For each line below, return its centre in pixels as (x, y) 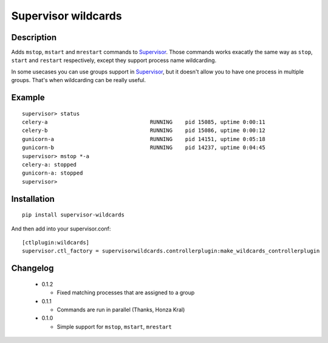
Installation (33, 199)
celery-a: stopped (50, 165)
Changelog (32, 269)
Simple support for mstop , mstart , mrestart (114, 327)
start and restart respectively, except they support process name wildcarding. (114, 60)
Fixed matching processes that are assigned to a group (126, 293)
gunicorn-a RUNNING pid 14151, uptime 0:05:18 (144, 139)
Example (28, 98)
